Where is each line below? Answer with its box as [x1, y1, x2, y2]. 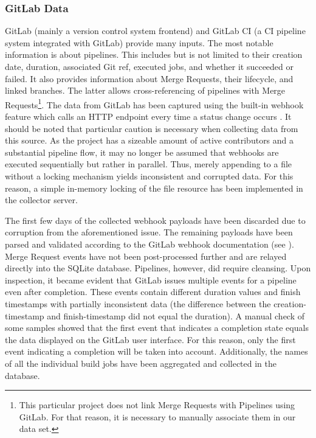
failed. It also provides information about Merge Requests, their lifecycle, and [5, 72, 294, 85]
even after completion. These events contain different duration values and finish [5, 285, 301, 298]
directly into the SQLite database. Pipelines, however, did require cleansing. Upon [5, 262, 311, 274]
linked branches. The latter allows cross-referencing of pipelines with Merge [5, 84, 286, 97]
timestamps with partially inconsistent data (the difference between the [5, 297, 271, 310]
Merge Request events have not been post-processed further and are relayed [5, 249, 287, 262]
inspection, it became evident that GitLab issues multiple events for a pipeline [5, 273, 297, 286]
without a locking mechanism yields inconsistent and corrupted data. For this [5, 170, 294, 182]
